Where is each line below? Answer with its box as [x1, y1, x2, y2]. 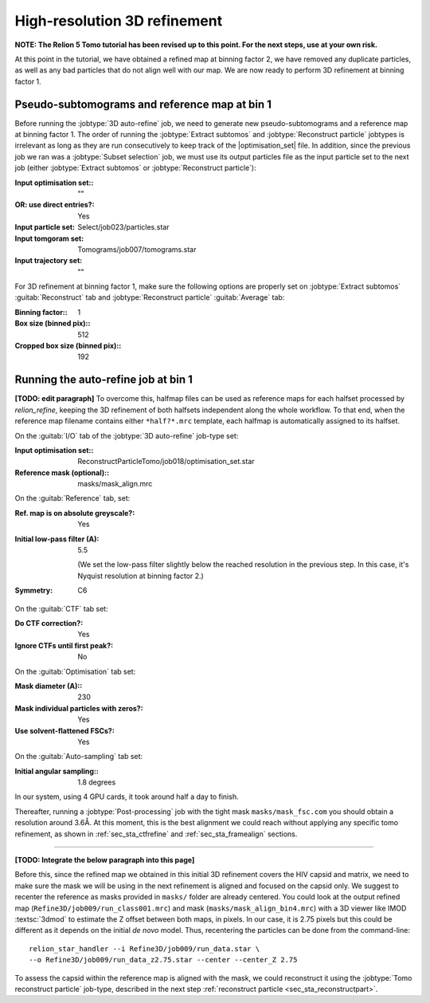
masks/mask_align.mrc [77, 479, 153, 489]
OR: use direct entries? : [14, 200, 95, 210]
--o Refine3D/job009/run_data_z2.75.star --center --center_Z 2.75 [29, 955, 298, 965]
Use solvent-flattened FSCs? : [14, 726, 115, 735]
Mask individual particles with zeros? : [14, 703, 143, 713]
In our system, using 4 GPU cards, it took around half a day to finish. [14, 792, 239, 801]
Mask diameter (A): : [14, 681, 83, 690]
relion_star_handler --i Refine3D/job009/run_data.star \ [29, 944, 260, 953]
